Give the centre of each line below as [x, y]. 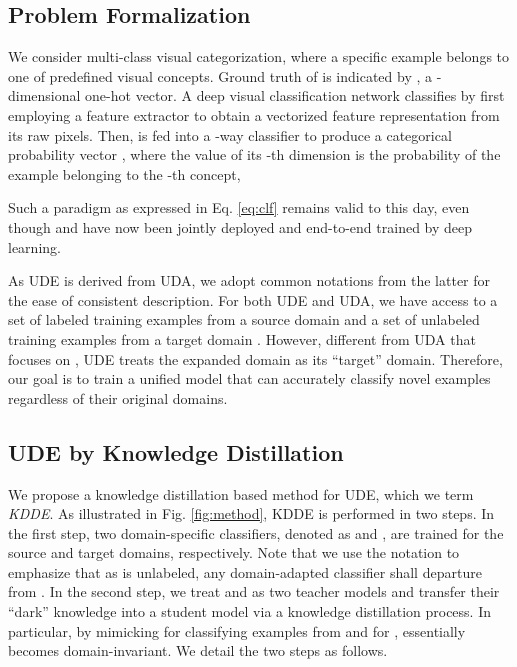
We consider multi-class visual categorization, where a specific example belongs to [259, 56]
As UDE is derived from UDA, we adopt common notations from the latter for [249, 280]
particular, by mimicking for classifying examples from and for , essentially [237, 630]
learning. [34, 246]
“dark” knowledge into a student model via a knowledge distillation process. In [249, 611]
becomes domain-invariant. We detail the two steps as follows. [198, 650]
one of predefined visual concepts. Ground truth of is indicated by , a [220, 75]
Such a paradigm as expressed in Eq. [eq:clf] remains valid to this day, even [239, 207]
